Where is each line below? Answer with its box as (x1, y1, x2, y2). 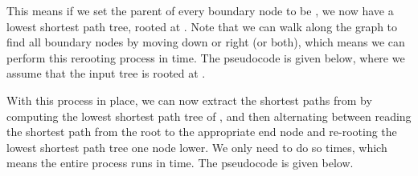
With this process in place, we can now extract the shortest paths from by (6, 91, 372, 108)
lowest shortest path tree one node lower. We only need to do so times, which (6, 138, 387, 155)
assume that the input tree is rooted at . (6, 65, 206, 82)
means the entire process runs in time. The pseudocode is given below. (6, 154, 354, 171)
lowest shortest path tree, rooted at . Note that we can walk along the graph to (6, 18, 398, 34)
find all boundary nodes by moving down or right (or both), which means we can (6, 34, 405, 50)
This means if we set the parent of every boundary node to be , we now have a (6, 2, 394, 18)
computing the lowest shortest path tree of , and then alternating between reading (6, 107, 412, 124)
